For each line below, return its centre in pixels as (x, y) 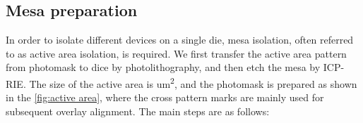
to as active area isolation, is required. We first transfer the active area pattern (176, 53)
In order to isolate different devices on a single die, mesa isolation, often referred (180, 40)
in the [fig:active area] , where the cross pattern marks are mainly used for (165, 97)
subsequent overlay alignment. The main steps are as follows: (138, 111)
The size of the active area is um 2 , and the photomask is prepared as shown (193, 82)
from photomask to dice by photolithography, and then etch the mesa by (163, 67)
